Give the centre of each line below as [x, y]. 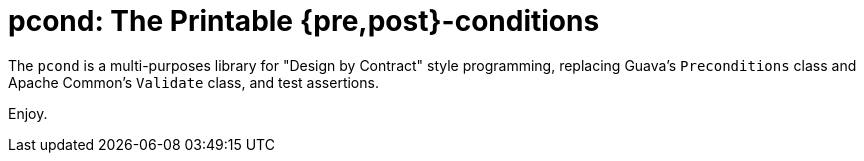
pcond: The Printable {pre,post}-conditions [304, 21]
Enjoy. [28, 113]
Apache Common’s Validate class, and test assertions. [193, 82]
